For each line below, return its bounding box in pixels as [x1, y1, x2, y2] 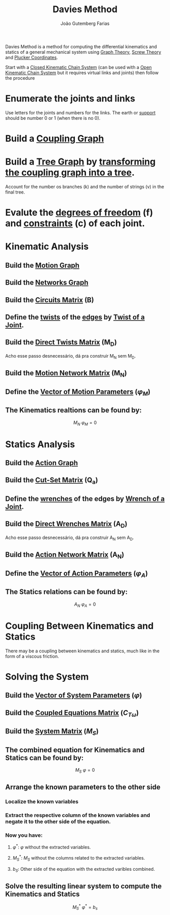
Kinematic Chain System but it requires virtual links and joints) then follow [5, 70, 159, 76]
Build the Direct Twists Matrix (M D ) [5, 338, 117, 348]
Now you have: [5, 832, 43, 839]
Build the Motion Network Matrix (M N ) [5, 369, 127, 379]
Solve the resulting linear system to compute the [5, 881, 162, 890]
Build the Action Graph [5, 459, 78, 467]
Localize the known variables [5, 798, 78, 805]
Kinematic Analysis [5, 241, 89, 253]
